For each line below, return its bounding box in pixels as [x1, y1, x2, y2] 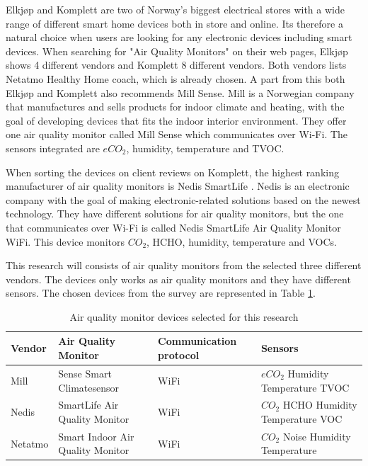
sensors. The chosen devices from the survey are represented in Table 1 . [6, 285, 316, 300]
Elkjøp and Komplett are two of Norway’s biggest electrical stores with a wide [6, 2, 345, 16]
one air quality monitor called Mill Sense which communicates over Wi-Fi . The [6, 127, 348, 142]
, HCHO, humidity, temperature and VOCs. [146, 234, 337, 249]
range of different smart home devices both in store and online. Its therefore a [6, 16, 343, 30]
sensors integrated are [6, 140, 100, 155]
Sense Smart [58, 365, 112, 380]
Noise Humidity [282, 428, 351, 443]
